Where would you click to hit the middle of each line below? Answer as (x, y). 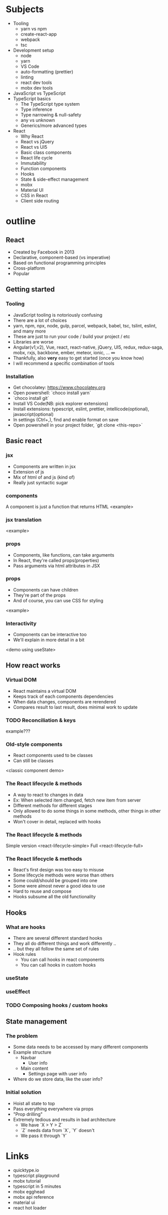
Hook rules (25, 954)
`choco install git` (31, 398)
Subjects (25, 9)
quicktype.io (26, 1170)
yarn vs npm (34, 28)
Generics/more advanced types (54, 125)
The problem (22, 1036)
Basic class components (46, 152)
